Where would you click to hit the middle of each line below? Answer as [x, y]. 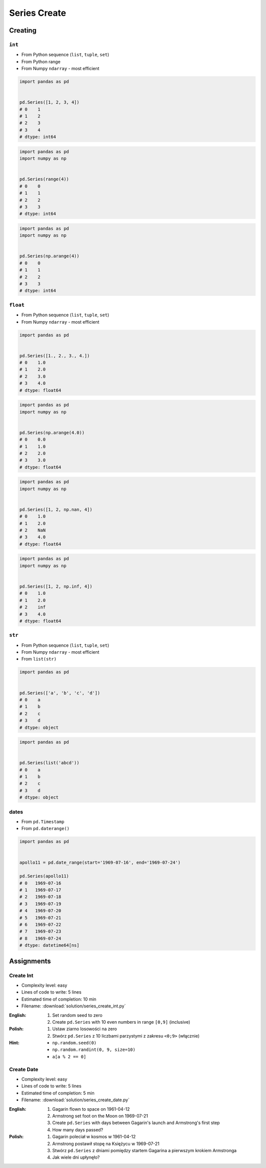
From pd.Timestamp [43, 821]
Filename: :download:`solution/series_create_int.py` [74, 1006]
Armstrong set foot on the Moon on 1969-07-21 [100, 1116]
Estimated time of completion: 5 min [58, 1093]
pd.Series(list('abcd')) [50, 763]
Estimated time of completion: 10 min [59, 999]
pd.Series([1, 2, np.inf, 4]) [56, 586]
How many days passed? [78, 1129]
